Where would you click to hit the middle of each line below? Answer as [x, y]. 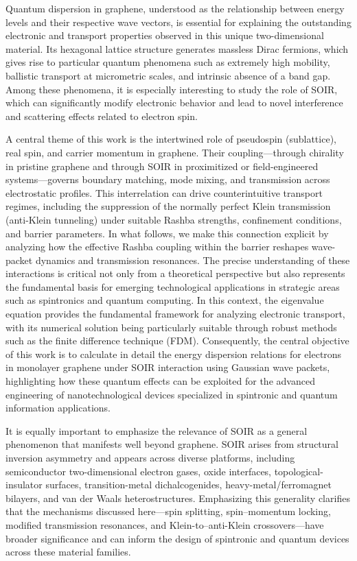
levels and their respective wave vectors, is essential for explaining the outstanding [178, 22]
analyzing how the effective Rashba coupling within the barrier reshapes [157, 247]
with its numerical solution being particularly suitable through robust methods [171, 327]
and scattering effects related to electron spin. [102, 116]
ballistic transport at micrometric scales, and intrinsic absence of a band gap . [168, 75]
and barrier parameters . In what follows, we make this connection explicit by [167, 233]
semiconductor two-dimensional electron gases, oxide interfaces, [139, 471]
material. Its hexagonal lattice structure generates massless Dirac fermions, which [177, 48]
